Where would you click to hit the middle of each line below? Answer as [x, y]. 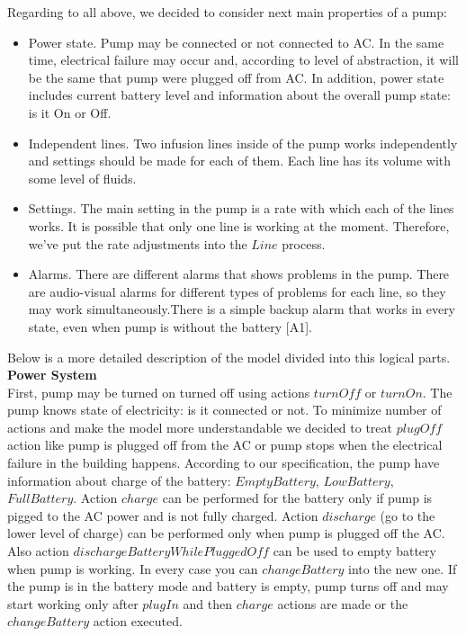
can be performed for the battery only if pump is [297, 498]
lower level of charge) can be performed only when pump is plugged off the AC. [226, 533]
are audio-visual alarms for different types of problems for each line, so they [237, 291]
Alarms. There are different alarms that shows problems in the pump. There [239, 274]
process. [304, 243]
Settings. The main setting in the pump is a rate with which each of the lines [241, 208]
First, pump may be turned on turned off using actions [159, 392]
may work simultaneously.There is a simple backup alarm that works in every [242, 309]
